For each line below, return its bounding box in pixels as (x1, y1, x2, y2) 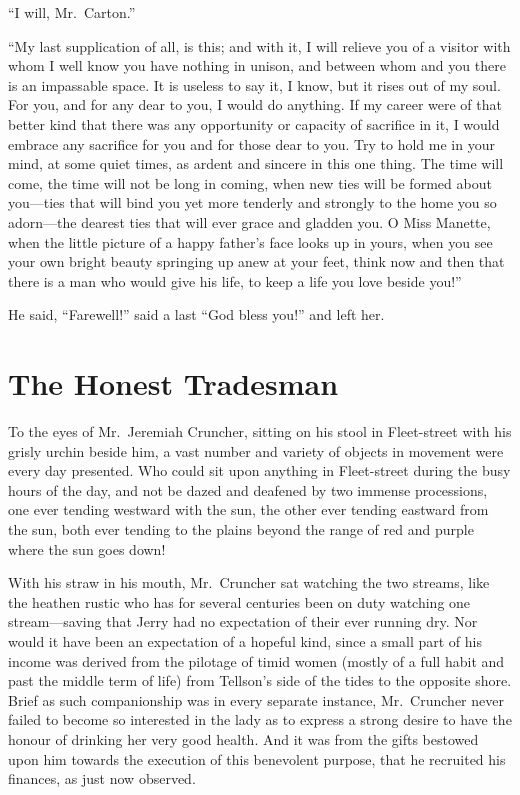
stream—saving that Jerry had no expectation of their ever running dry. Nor (8, 611, 478, 632)
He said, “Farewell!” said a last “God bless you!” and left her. (8, 304, 385, 325)
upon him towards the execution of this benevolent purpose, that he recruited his (8, 748, 506, 769)
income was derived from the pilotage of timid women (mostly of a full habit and (8, 650, 505, 671)
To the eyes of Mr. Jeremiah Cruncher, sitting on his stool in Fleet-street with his (8, 421, 512, 442)
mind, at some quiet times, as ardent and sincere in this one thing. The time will (8, 153, 504, 174)
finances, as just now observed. (8, 768, 196, 789)
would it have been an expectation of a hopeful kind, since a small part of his (8, 630, 482, 651)
